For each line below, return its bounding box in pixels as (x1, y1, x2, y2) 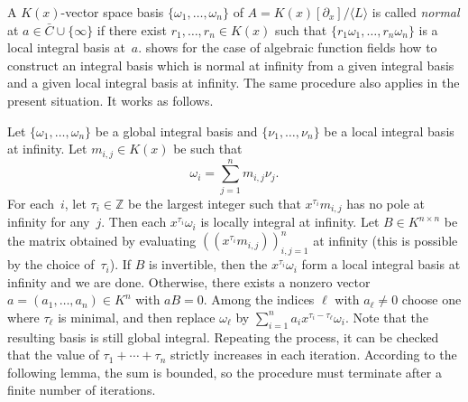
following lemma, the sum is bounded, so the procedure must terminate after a (7, 362, 442, 381)
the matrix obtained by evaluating (7, 230, 197, 249)
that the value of (7, 345, 99, 364)
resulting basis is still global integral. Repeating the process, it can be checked (7, 327, 439, 346)
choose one (401, 290, 462, 309)
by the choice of (7, 255, 95, 274)
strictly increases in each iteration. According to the (170, 345, 457, 364)
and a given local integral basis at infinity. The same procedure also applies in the (7, 73, 460, 92)
